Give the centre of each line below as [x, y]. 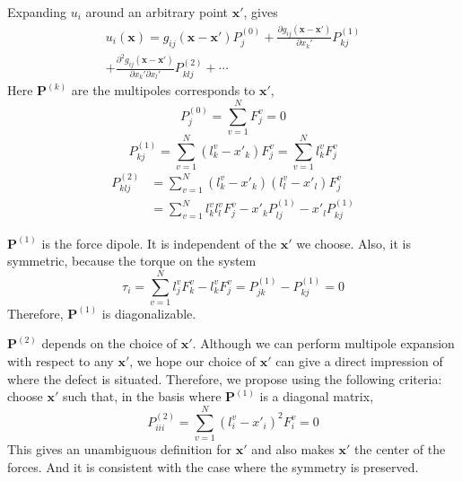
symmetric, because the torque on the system [132, 261]
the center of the [400, 448]
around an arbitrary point [157, 12]
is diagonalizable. [149, 313]
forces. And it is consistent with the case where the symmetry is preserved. [213, 466]
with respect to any [61, 361]
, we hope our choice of [193, 361]
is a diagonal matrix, [317, 396]
